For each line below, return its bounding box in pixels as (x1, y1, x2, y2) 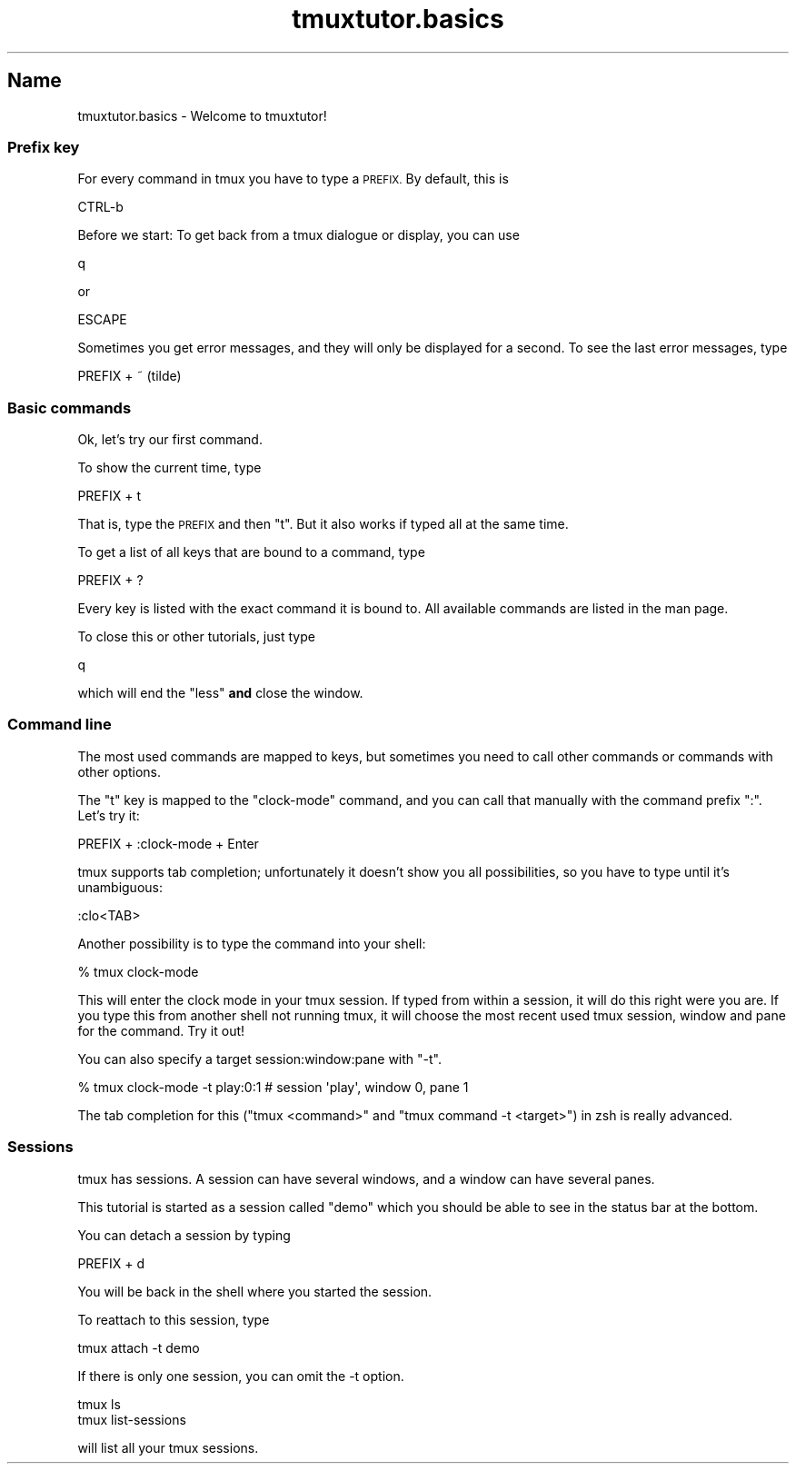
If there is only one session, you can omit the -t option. (77, 1367, 404, 1384)
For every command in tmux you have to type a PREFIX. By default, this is (77, 171, 509, 187)
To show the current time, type (77, 460, 262, 476)
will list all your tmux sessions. (77, 1439, 259, 1456)
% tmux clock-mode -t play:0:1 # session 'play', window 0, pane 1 (77, 1078, 469, 1095)
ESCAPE (77, 312, 127, 328)
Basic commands (7, 398, 132, 417)
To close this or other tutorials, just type (77, 629, 315, 645)
